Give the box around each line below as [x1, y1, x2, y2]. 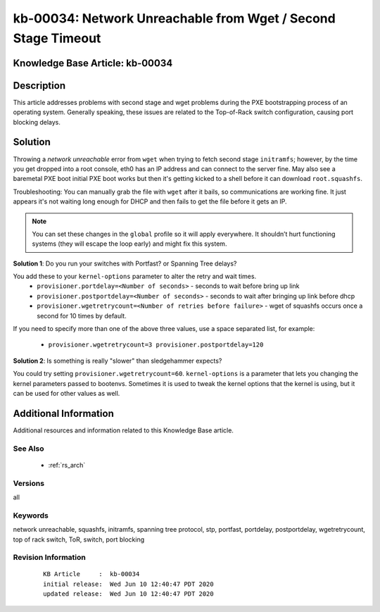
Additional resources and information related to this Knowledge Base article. [13, 426, 234, 435]
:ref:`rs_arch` [48, 461, 86, 469]
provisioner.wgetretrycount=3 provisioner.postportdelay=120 [48, 341, 264, 349]
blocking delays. [13, 118, 61, 126]
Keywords [13, 511, 49, 520]
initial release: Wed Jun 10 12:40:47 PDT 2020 [43, 580, 214, 588]
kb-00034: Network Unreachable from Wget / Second [13, 11, 336, 26]
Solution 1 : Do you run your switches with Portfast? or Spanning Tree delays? [13, 259, 237, 268]
